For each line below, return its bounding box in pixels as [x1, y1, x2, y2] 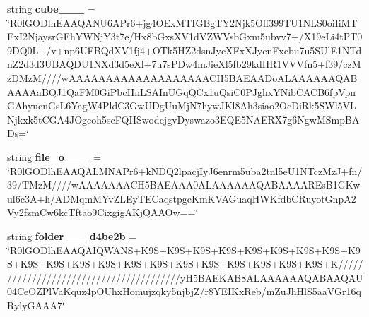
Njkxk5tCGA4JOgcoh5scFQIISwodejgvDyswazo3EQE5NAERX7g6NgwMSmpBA [7, 112, 360, 126]
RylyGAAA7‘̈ [7, 297, 65, 312]
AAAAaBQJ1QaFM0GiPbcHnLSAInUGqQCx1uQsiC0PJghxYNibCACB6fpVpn [7, 84, 356, 99]
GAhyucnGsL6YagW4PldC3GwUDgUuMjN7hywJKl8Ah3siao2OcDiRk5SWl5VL [7, 98, 356, 113]
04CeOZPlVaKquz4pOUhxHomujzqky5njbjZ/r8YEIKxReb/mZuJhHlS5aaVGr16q [7, 284, 361, 299]
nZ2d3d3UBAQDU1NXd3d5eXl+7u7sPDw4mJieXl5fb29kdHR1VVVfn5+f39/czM [7, 56, 361, 71]
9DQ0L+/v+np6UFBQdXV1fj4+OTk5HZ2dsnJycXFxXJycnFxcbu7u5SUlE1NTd [7, 42, 362, 57]
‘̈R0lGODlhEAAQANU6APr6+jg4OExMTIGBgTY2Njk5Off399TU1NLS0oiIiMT [7, 15, 358, 30]
